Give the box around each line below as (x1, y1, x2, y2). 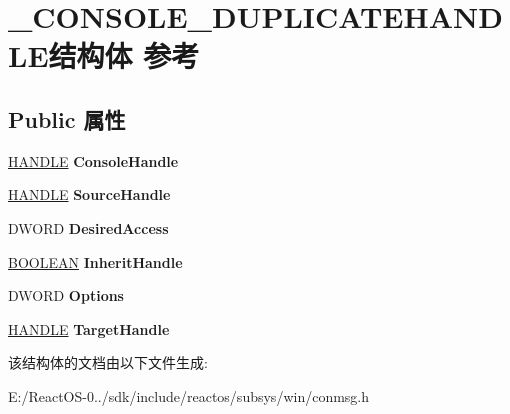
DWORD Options (8, 285, 124, 306)
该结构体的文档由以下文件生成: (8, 352, 208, 373)
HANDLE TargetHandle (8, 318, 170, 339)
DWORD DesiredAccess (8, 217, 169, 238)
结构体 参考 (48, 35, 200, 76)
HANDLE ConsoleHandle (8, 150, 179, 171)
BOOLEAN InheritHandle (8, 251, 183, 272)
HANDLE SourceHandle (8, 184, 171, 205)
